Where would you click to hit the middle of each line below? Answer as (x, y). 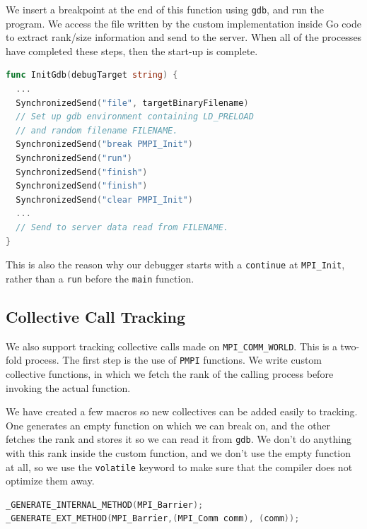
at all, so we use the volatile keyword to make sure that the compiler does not (179, 466)
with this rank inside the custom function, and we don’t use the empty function (179, 453)
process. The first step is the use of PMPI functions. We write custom (174, 360)
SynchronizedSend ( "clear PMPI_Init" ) (104, 200)
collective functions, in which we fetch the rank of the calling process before (170, 373)
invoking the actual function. (68, 387)
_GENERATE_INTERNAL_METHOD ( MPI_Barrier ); (105, 505)
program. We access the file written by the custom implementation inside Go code (183, 23)
